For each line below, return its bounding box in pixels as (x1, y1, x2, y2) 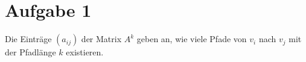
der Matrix (81, 33, 122, 45)
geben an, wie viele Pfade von (136, 33, 247, 45)
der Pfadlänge (5, 46, 56, 58)
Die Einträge (5, 33, 52, 45)
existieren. (66, 46, 104, 58)
